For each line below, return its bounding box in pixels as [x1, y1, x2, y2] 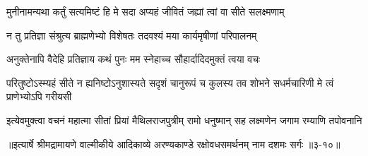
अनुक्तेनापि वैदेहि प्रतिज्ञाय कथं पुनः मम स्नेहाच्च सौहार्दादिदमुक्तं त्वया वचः [6, 52, 261, 66]
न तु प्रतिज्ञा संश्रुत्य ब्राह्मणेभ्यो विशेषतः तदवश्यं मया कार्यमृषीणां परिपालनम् [6, 28, 257, 42]
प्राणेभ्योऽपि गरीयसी [6, 89, 72, 104]
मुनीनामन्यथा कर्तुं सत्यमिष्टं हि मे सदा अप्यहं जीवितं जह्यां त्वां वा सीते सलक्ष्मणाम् [6, 4, 285, 18]
